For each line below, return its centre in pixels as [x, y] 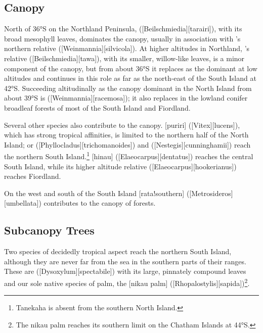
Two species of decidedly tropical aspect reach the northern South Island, [118, 251]
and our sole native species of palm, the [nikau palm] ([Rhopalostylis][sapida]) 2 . [127, 282]
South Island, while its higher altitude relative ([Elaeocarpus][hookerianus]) [120, 166]
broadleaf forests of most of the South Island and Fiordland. [97, 107]
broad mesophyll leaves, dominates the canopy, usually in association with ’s [122, 38]
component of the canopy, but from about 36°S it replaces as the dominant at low [131, 68]
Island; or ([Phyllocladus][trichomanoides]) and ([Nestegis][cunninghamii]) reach [127, 144]
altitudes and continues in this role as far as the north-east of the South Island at [130, 78]
